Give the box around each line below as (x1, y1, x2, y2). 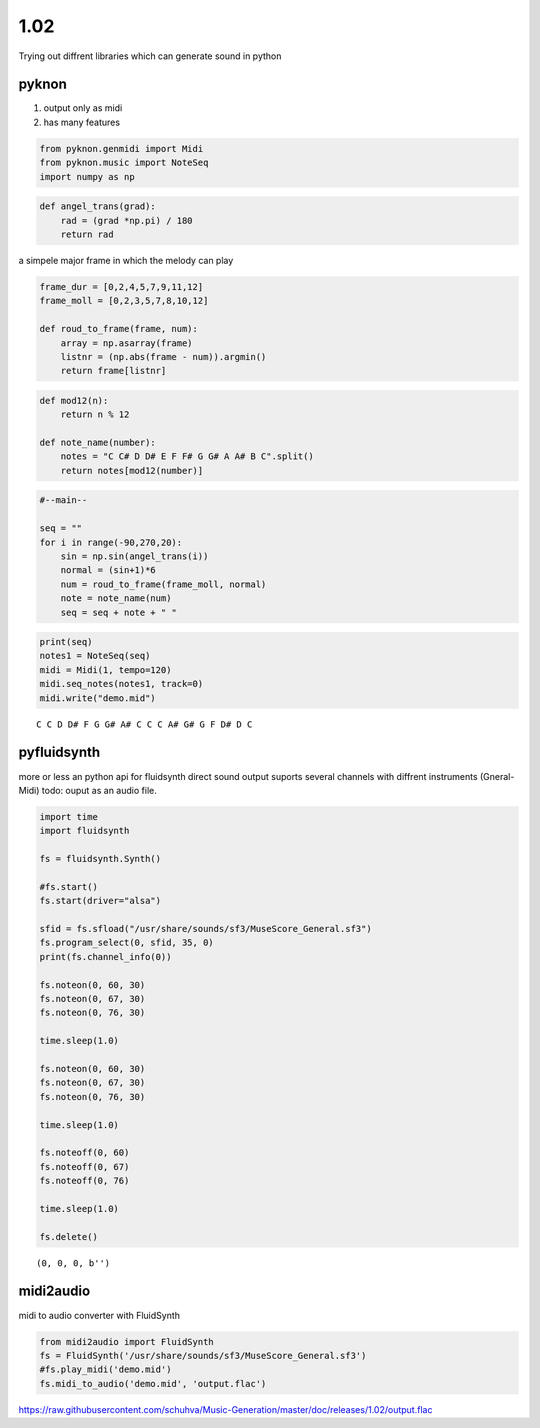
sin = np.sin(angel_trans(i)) (60, 550, 209, 562)
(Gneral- (480, 770, 515, 782)
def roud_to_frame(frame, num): (39, 323, 199, 335)
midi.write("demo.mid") (39, 692, 157, 704)
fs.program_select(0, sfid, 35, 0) (39, 937, 214, 949)
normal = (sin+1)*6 (60, 565, 157, 576)
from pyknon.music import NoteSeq (39, 157, 209, 169)
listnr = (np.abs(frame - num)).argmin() (60, 351, 267, 362)
